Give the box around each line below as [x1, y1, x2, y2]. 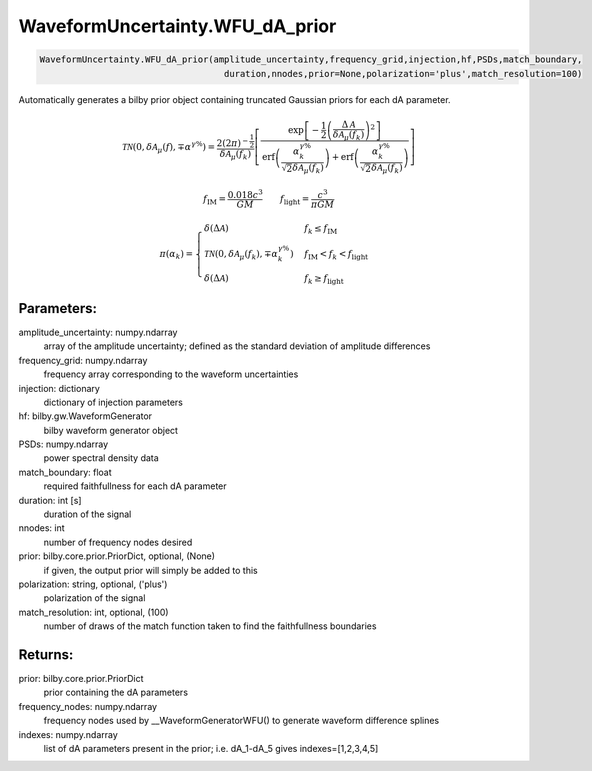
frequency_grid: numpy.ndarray [18, 354, 148, 366]
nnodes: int [18, 522, 65, 534]
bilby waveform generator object [43, 424, 179, 436]
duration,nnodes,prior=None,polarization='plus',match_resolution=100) [223, 68, 583, 79]
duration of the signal [43, 508, 132, 520]
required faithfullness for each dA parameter [43, 480, 227, 492]
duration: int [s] [18, 494, 82, 506]
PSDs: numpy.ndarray [18, 438, 109, 450]
